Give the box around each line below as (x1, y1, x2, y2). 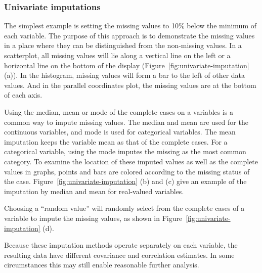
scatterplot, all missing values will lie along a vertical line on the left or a (4, 50, 231, 60)
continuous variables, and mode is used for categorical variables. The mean (4, 126, 236, 137)
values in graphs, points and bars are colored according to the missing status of (4, 166, 250, 176)
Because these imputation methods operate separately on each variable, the (4, 240, 238, 250)
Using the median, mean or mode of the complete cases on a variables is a (4, 106, 234, 117)
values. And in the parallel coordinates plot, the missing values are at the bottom (4, 79, 256, 90)
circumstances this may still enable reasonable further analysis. (4, 259, 199, 270)
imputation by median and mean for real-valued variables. (4, 186, 184, 196)
